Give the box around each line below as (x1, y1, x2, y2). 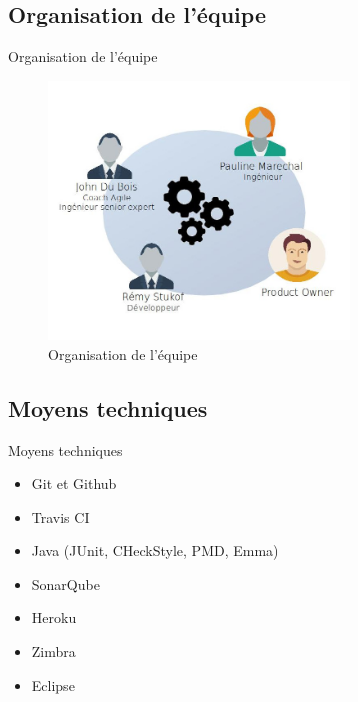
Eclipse (31, 674, 75, 695)
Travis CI (31, 506, 90, 527)
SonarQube (31, 573, 100, 594)
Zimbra (31, 641, 76, 662)
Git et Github (31, 473, 117, 494)
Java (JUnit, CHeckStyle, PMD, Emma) (31, 540, 279, 561)
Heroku (31, 607, 77, 628)
